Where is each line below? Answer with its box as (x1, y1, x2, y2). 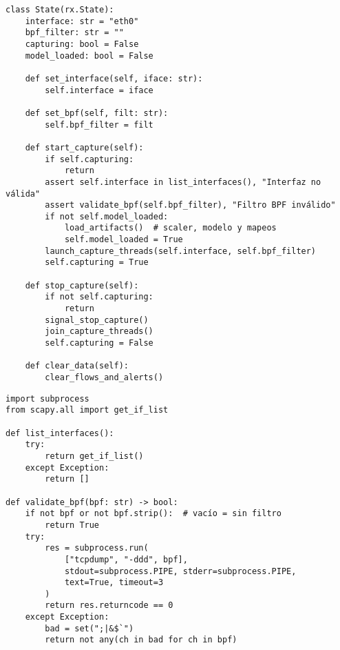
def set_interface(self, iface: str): (25, 73, 203, 83)
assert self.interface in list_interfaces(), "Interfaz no (45, 177, 321, 187)
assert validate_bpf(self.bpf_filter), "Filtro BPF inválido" (45, 200, 336, 210)
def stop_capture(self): (25, 280, 139, 290)
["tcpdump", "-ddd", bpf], (64, 554, 188, 564)
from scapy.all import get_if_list (6, 405, 169, 415)
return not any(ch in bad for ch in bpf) (45, 635, 237, 645)
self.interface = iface (45, 85, 153, 95)
